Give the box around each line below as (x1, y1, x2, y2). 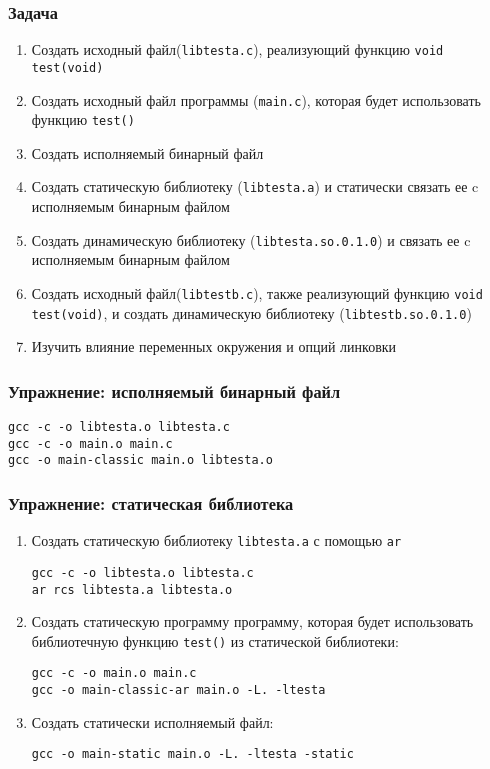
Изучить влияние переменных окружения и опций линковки (31, 336, 397, 357)
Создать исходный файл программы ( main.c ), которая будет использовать (31, 89, 481, 110)
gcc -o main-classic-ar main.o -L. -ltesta (31, 683, 326, 698)
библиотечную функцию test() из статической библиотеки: (31, 630, 399, 651)
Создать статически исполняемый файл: (31, 711, 274, 732)
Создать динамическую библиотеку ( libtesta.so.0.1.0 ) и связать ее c (31, 229, 471, 250)
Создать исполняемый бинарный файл (31, 142, 264, 163)
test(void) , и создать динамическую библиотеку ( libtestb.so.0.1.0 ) (31, 302, 472, 323)
